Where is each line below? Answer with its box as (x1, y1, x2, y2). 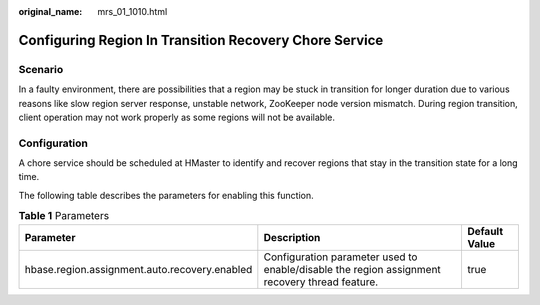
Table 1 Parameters (18, 209, 110, 223)
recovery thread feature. (263, 275, 379, 289)
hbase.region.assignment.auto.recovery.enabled (24, 262, 253, 276)
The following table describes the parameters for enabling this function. (18, 189, 314, 201)
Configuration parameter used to (263, 250, 418, 264)
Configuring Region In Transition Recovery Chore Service (18, 31, 384, 49)
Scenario (18, 62, 64, 76)
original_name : (18, 6, 83, 17)
